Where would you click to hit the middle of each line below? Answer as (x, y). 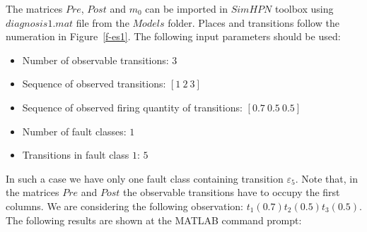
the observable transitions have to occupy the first (232, 192)
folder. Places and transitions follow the (254, 22)
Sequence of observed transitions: (94, 84)
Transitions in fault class (76, 155)
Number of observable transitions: (95, 60)
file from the (103, 22)
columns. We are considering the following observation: (124, 206)
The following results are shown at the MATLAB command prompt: (154, 220)
